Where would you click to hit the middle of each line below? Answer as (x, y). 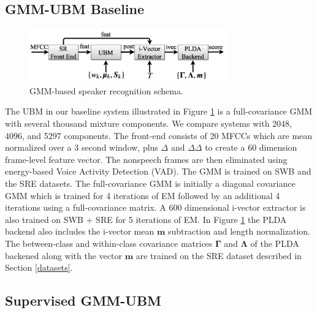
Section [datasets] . (39, 267)
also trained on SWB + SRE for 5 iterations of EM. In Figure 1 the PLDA (146, 219)
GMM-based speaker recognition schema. (106, 90)
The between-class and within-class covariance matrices (109, 243)
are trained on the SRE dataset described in (219, 255)
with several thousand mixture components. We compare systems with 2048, (148, 123)
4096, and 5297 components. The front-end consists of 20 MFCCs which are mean (159, 135)
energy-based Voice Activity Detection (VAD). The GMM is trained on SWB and (158, 171)
